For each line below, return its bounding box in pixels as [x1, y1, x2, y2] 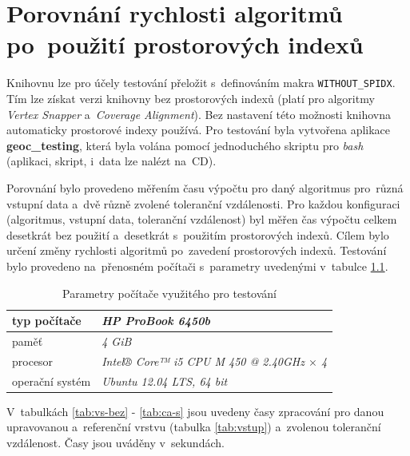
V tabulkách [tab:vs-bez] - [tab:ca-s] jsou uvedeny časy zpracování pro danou [6, 402, 384, 419]
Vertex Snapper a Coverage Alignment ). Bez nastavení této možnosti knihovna [6, 105, 392, 122]
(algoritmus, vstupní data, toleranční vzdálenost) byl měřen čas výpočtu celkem [6, 211, 397, 228]
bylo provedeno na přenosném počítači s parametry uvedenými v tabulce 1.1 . [6, 257, 388, 274]
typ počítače [12, 312, 82, 329]
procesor [12, 352, 54, 369]
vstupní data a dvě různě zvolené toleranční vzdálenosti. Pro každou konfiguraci [6, 195, 400, 212]
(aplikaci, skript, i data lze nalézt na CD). [6, 153, 217, 169]
